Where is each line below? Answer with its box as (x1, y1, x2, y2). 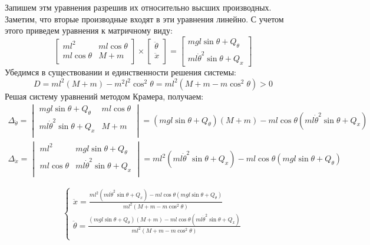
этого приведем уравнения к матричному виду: (5, 24, 173, 37)
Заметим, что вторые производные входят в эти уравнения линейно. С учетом (5, 12, 284, 25)
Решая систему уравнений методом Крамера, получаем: (5, 90, 204, 102)
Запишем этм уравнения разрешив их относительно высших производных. (5, 1, 272, 13)
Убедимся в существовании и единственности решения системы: (5, 66, 236, 78)
